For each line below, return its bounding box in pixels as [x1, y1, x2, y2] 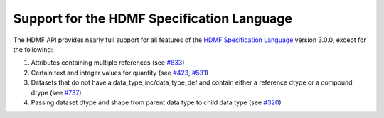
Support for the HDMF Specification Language [13, 11, 293, 26]
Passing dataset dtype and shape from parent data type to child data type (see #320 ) [31, 98, 282, 107]
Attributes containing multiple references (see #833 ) [31, 58, 185, 67]
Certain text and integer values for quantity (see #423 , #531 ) [31, 68, 209, 77]
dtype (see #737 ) [31, 88, 82, 97]
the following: [13, 45, 53, 53]
